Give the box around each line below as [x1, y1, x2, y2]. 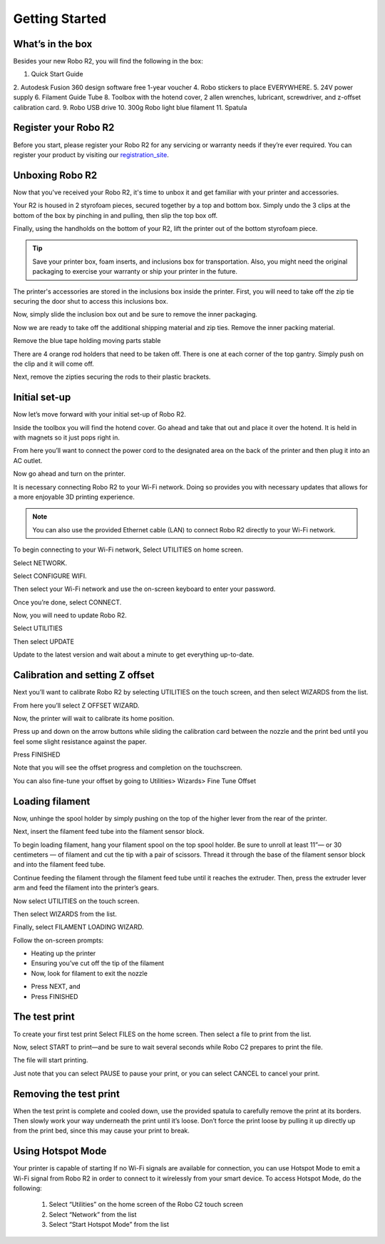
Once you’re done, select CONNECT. [13, 597, 122, 607]
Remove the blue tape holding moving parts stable [13, 337, 161, 345]
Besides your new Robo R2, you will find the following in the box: [13, 57, 203, 66]
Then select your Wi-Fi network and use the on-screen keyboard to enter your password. [13, 584, 276, 593]
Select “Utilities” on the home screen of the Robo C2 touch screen [48, 1200, 244, 1209]
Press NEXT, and [31, 982, 81, 991]
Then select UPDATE [13, 637, 75, 646]
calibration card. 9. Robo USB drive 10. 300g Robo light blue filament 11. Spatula [13, 103, 247, 111]
